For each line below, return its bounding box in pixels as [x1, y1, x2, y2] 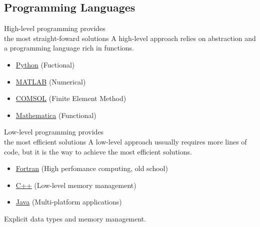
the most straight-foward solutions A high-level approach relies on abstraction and [4, 32, 256, 43]
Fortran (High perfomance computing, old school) [15, 163, 168, 173]
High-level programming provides [4, 23, 105, 33]
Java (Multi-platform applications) [15, 196, 122, 207]
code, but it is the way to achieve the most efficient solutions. [4, 146, 192, 156]
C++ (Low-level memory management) [15, 179, 136, 190]
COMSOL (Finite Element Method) [15, 93, 126, 103]
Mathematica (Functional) [15, 109, 96, 120]
